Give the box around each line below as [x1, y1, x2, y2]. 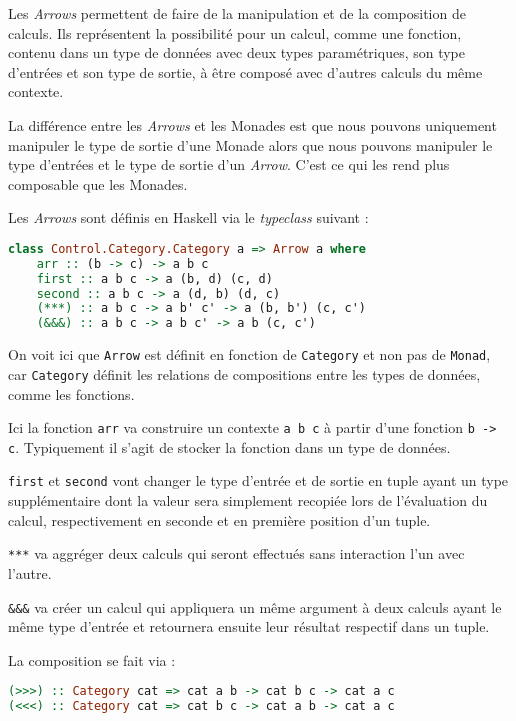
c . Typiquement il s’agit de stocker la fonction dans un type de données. [8, 436, 451, 457]
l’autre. [8, 562, 52, 583]
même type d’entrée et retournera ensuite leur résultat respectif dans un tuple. [8, 616, 490, 637]
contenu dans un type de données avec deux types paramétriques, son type [8, 42, 466, 63]
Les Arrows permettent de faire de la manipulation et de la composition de [8, 3, 466, 23]
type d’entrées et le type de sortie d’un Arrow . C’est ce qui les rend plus [8, 154, 450, 175]
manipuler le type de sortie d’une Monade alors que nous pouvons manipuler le [8, 134, 493, 155]
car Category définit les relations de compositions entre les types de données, [8, 363, 481, 384]
